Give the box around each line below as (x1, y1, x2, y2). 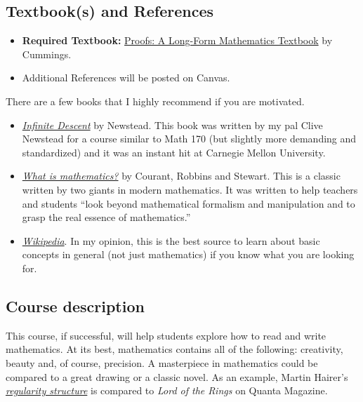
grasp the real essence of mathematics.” (22, 210, 191, 225)
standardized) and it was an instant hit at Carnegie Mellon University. (22, 145, 326, 159)
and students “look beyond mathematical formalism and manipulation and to (22, 196, 355, 210)
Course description (6, 295, 145, 316)
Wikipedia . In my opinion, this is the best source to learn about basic (22, 233, 320, 248)
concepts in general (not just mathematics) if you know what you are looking (22, 247, 355, 262)
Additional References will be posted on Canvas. (22, 70, 230, 85)
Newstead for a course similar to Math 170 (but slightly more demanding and (22, 131, 357, 146)
